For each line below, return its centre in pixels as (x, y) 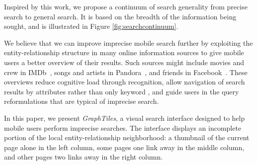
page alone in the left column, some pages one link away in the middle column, (124, 147)
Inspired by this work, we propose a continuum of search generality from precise (126, 6)
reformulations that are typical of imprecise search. (82, 101)
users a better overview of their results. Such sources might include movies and (124, 62)
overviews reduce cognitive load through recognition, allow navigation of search (125, 82)
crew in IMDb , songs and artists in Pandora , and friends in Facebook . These (126, 72)
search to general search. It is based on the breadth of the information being (120, 16)
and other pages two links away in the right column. (84, 157)
